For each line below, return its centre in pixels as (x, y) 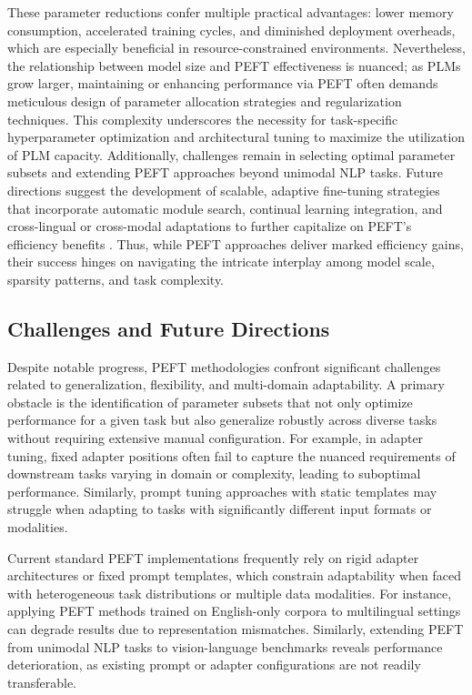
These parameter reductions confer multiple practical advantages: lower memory (231, 12)
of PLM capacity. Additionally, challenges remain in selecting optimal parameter (231, 154)
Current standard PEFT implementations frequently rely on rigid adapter (213, 557)
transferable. (42, 682)
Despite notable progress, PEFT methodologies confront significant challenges (224, 366)
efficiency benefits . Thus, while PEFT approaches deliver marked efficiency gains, (236, 243)
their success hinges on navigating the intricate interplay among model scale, (221, 262)
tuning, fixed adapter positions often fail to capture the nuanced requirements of (231, 455)
